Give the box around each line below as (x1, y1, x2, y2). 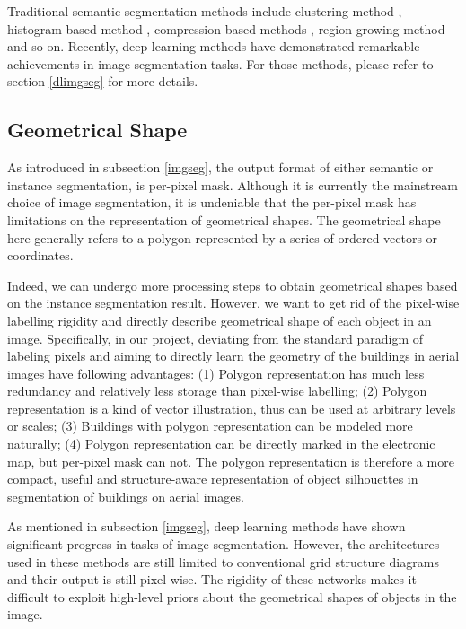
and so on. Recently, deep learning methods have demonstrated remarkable (7, 37, 420, 56)
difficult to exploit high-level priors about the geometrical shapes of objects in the (7, 587, 457, 606)
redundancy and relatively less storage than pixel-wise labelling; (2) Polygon (7, 381, 427, 400)
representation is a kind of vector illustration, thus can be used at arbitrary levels (7, 398, 456, 417)
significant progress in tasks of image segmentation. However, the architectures (7, 535, 440, 554)
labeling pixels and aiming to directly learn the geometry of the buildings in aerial (7, 346, 460, 365)
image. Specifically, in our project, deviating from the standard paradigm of (7, 328, 424, 347)
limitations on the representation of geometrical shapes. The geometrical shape (7, 210, 441, 229)
